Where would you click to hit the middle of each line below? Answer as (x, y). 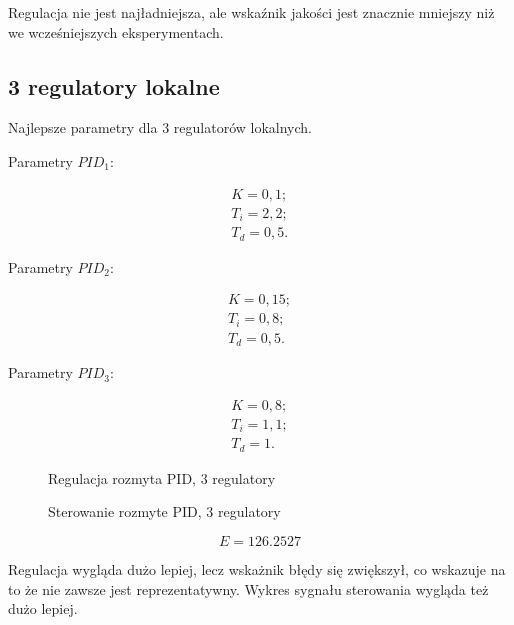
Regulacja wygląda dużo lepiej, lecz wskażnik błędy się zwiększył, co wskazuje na (257, 568)
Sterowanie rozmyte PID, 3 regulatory (164, 511)
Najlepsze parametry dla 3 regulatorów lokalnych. (160, 127)
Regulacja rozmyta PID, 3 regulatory (162, 477)
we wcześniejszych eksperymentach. (116, 31)
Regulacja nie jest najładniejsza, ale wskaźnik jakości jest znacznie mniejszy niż (251, 12)
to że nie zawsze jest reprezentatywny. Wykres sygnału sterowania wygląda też (248, 588)
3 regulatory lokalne (114, 85)
